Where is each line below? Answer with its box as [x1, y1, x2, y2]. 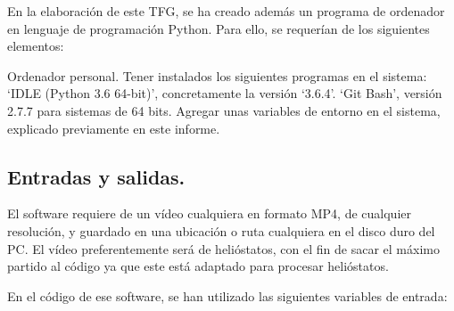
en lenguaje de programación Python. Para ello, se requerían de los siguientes [7, 19, 430, 37]
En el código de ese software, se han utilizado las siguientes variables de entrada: [7, 286, 448, 305]
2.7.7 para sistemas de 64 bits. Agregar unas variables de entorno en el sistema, [7, 101, 441, 119]
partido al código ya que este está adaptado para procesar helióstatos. [7, 257, 389, 275]
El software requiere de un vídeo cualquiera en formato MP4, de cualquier [7, 204, 411, 223]
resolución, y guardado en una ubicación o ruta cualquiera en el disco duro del [7, 221, 435, 240]
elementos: [7, 37, 64, 55]
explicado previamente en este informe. [7, 119, 220, 137]
